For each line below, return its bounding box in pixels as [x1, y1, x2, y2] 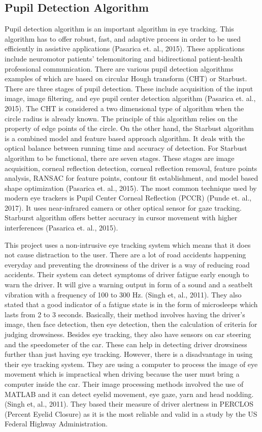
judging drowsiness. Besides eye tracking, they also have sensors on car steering [5, 329, 251, 340]
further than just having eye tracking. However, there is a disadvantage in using [5, 349, 253, 359]
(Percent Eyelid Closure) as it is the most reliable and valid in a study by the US [5, 408, 257, 419]
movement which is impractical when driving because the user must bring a [5, 369, 240, 379]
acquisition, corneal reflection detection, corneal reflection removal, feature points [5, 162, 257, 173]
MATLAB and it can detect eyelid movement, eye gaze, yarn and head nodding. [5, 388, 254, 399]
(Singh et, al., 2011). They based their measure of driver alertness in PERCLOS [5, 398, 254, 409]
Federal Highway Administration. [5, 418, 108, 429]
